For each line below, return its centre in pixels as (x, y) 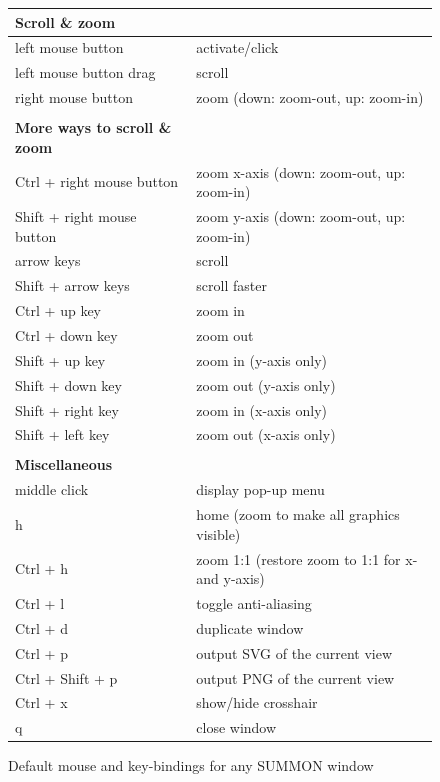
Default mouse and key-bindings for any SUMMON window (191, 765)
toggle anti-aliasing (254, 603)
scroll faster (231, 285)
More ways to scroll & (93, 127)
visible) (218, 533)
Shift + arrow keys (72, 285)
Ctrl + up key (58, 310)
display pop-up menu (260, 489)
